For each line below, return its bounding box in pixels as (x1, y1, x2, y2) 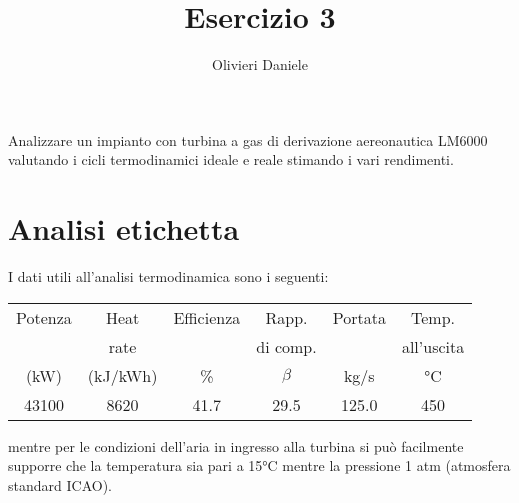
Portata (332, 305, 386, 329)
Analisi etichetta (8, 208, 240, 249)
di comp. (256, 334, 317, 358)
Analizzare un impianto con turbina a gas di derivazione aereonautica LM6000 (8, 129, 488, 150)
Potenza (16, 305, 72, 329)
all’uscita (401, 334, 465, 358)
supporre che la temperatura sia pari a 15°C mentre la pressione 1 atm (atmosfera (8, 455, 511, 476)
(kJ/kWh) (87, 363, 158, 387)
